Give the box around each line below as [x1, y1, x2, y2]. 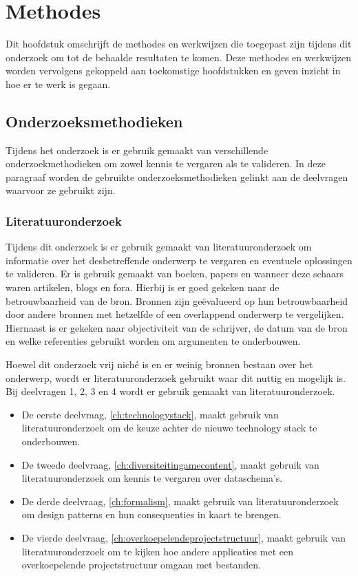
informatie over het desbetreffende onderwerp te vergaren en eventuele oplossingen [6, 253, 352, 267]
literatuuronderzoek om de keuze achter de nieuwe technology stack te [21, 420, 317, 435]
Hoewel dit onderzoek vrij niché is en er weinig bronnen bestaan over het [6, 357, 313, 372]
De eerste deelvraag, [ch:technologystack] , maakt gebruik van [21, 407, 279, 421]
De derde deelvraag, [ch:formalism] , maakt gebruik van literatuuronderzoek [21, 493, 339, 508]
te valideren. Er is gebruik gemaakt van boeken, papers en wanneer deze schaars [6, 266, 344, 281]
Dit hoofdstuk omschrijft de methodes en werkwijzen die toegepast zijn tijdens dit [6, 36, 352, 51]
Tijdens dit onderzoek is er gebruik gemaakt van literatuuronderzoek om [6, 239, 312, 254]
